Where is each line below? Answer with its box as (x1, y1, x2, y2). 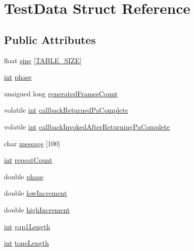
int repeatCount (4, 155, 52, 165)
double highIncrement (4, 204, 70, 214)
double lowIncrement (4, 188, 67, 198)
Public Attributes (4, 32, 96, 47)
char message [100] (4, 138, 60, 148)
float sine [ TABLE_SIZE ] (4, 55, 82, 65)
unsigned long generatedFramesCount (4, 88, 118, 98)
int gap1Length (4, 221, 50, 231)
